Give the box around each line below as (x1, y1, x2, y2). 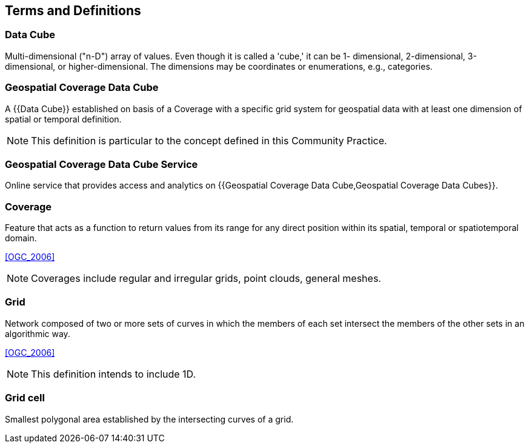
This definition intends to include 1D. (31, 367, 196, 380)
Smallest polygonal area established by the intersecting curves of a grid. (5, 413, 294, 424)
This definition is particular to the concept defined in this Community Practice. (31, 134, 387, 147)
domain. (5, 233, 37, 244)
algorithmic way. (5, 328, 70, 339)
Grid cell (5, 392, 45, 404)
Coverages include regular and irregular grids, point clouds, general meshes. (31, 272, 381, 285)
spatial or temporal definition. (5, 113, 122, 124)
